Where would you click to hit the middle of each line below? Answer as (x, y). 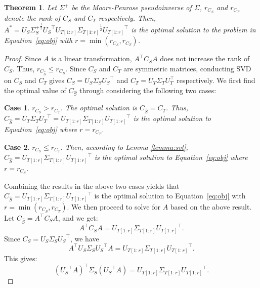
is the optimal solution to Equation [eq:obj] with (170, 196)
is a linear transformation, (92, 58)
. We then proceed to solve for (114, 206)
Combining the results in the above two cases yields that (92, 186)
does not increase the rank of (205, 58)
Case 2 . (17, 147)
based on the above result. (211, 206)
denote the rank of (32, 17)
